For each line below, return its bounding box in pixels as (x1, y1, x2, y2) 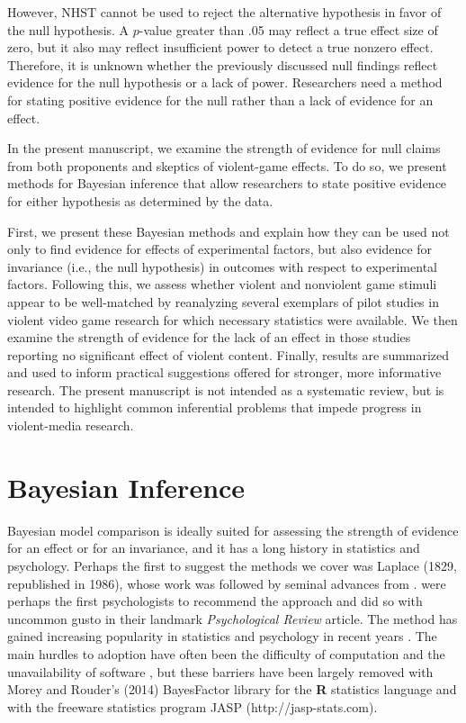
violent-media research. (7, 416, 134, 435)
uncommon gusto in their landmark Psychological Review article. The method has (7, 609, 458, 628)
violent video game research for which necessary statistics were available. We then (7, 310, 458, 329)
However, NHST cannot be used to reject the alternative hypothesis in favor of (7, 3, 442, 21)
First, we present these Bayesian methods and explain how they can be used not (7, 221, 450, 240)
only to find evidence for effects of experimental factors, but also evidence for (7, 239, 433, 258)
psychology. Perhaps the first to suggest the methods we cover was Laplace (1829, (7, 556, 457, 574)
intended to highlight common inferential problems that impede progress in (7, 398, 422, 417)
